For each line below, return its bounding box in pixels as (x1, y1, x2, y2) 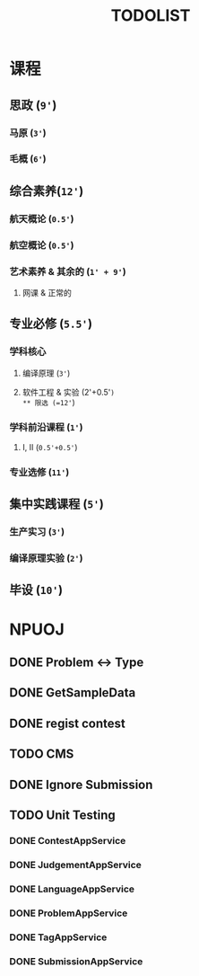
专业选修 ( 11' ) (9, 466, 70, 478)
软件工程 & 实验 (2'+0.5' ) (22, 386, 115, 397)
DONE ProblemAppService (9, 907, 128, 919)
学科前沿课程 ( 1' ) (9, 421, 83, 433)
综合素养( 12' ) (9, 183, 84, 199)
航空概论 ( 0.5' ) (9, 239, 74, 252)
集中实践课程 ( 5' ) (9, 496, 105, 512)
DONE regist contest (9, 715, 125, 731)
